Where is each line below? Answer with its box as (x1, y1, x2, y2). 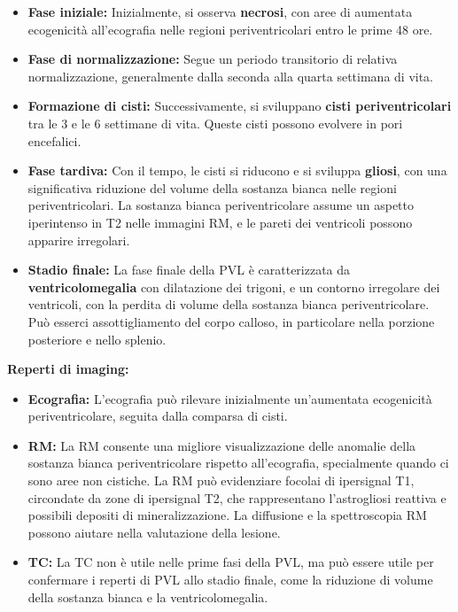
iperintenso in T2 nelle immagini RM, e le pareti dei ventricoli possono (27, 213, 413, 231)
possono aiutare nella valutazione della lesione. (27, 523, 281, 541)
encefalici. (27, 131, 82, 150)
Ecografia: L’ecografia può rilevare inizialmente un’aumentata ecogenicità (27, 389, 432, 407)
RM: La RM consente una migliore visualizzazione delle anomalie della (27, 436, 416, 454)
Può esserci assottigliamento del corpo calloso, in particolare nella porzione (27, 312, 435, 330)
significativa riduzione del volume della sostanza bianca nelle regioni (27, 178, 397, 197)
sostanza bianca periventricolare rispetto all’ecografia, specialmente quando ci (27, 453, 449, 472)
